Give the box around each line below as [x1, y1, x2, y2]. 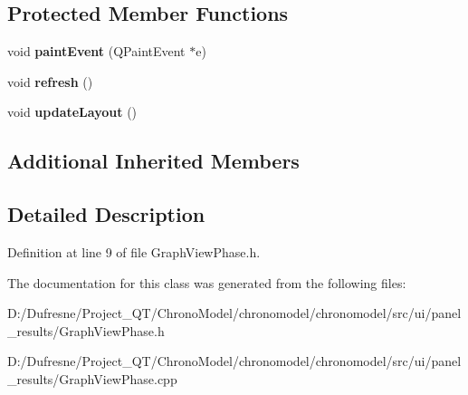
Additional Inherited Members [7, 147, 300, 175]
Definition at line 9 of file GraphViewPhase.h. [7, 242, 261, 261]
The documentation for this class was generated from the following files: [7, 273, 406, 292]
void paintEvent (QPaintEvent [7, 42, 186, 61]
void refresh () [7, 72, 93, 91]
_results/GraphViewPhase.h [7, 321, 165, 340]
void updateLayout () [7, 102, 138, 121]
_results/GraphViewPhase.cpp [7, 369, 177, 388]
